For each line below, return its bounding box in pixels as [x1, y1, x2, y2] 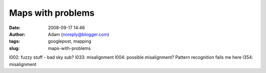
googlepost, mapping [48, 38, 91, 44]
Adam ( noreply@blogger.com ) [48, 31, 109, 37]
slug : [9, 45, 20, 51]
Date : [9, 25, 21, 31]
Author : [9, 31, 26, 37]
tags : [9, 38, 20, 44]
